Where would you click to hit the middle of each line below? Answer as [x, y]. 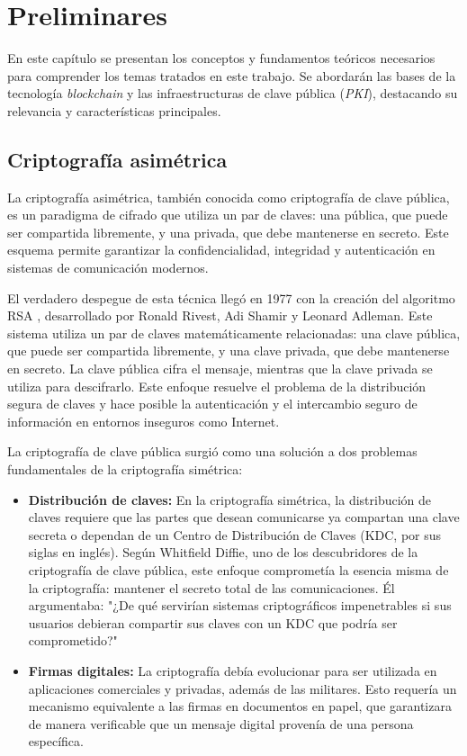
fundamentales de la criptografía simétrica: [125, 469]
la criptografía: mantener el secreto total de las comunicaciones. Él [211, 587]
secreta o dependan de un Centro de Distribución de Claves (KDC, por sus [235, 534]
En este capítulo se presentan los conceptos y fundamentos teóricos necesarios [221, 58]
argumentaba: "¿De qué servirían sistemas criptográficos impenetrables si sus [240, 605]
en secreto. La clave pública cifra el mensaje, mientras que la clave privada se [220, 369]
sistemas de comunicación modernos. [108, 268]
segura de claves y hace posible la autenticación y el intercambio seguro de [212, 404]
